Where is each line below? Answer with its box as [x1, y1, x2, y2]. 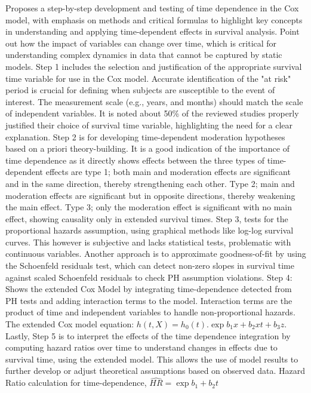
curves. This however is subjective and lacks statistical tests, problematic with [5, 235, 291, 248]
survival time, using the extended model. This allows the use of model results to [5, 352, 298, 365]
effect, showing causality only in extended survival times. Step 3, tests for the [5, 212, 288, 225]
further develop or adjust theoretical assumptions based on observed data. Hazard [5, 364, 305, 377]
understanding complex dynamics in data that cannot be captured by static [5, 48, 282, 61]
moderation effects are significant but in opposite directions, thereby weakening [5, 189, 295, 201]
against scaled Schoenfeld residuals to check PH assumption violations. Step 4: [5, 271, 292, 283]
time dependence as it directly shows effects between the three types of [5, 153, 264, 166]
